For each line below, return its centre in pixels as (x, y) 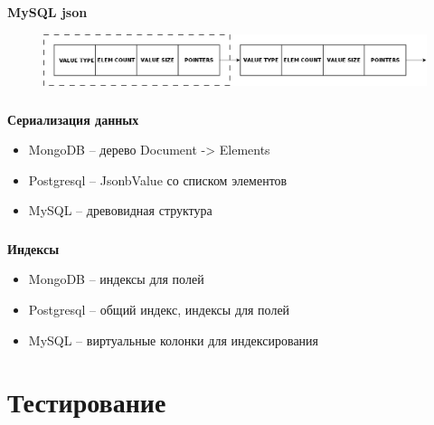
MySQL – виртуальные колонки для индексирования (174, 340)
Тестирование (87, 402)
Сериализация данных (73, 119)
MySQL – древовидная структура (120, 210)
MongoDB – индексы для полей (116, 279)
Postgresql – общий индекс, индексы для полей (159, 310)
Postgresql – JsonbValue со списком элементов (158, 179)
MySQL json (47, 11)
